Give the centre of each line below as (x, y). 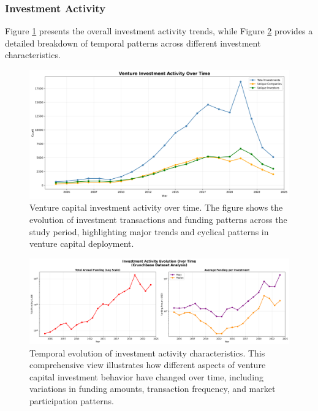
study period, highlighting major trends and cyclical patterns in (149, 231)
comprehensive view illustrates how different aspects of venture (148, 365)
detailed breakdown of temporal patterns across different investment (133, 43)
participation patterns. (72, 401)
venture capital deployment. (82, 243)
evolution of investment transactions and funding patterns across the (158, 219)
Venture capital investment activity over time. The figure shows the (156, 207)
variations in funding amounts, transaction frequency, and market (153, 389)
